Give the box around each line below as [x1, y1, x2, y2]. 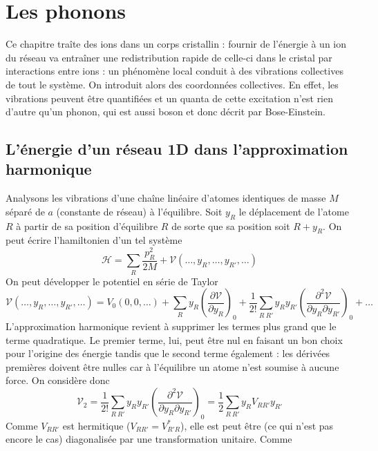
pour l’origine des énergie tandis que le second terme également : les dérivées [6, 346, 330, 361]
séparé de [6, 204, 45, 218]
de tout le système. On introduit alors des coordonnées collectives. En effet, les [6, 77, 339, 91]
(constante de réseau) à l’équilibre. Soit [56, 204, 223, 218]
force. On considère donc [6, 373, 110, 387]
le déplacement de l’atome [238, 204, 349, 218]
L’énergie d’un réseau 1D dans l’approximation [6, 138, 348, 160]
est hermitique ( [62, 418, 131, 432]
